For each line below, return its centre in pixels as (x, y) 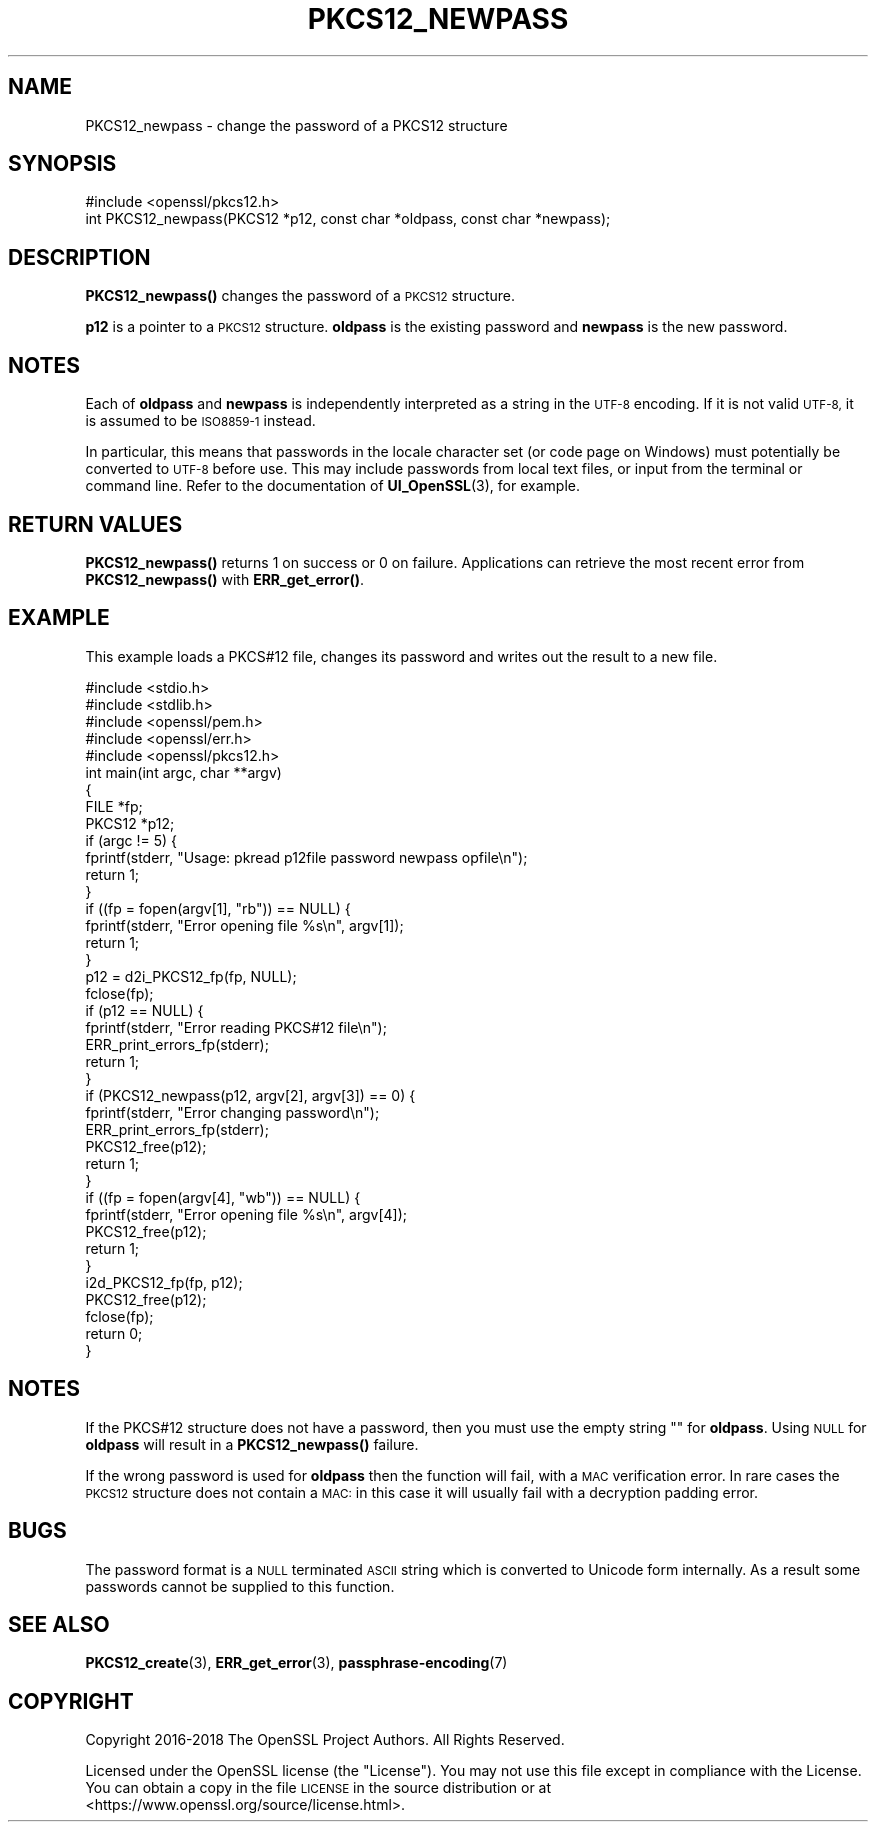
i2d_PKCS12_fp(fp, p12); (164, 1282)
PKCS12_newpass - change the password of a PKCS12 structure (296, 125)
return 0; (114, 1333)
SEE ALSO (59, 1624)
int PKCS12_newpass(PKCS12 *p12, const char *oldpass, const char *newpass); (348, 219)
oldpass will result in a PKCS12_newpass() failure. (252, 1444)
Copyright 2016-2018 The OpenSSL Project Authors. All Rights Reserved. (325, 1740)
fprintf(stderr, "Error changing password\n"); (232, 1112)
